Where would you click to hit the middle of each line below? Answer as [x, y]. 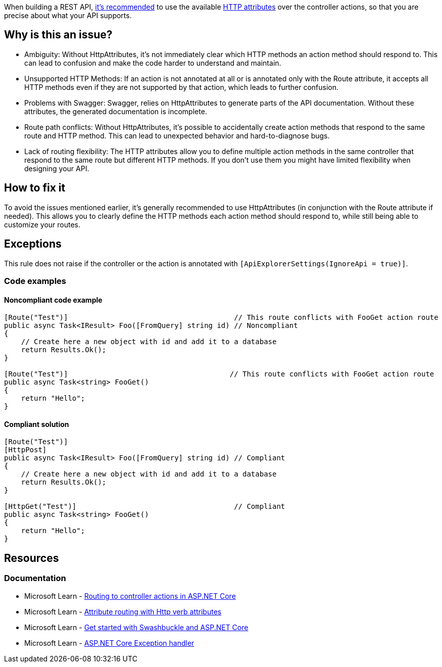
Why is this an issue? [58, 35]
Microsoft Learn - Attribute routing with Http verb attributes [123, 611]
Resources [32, 558]
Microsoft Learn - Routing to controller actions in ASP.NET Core [130, 596]
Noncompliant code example [53, 300]
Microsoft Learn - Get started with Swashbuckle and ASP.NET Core [136, 627]
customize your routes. [42, 224]
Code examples [35, 281]
